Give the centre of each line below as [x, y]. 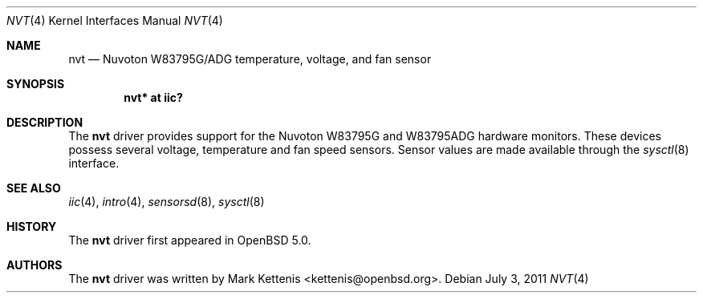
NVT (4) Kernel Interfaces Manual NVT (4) [115, 20]
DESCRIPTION [45, 122]
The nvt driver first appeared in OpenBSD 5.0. [190, 240]
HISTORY [32, 226]
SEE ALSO [34, 188]
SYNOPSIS [36, 84]
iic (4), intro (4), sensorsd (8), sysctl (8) [167, 202]
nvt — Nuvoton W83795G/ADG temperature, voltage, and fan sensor [250, 59]
